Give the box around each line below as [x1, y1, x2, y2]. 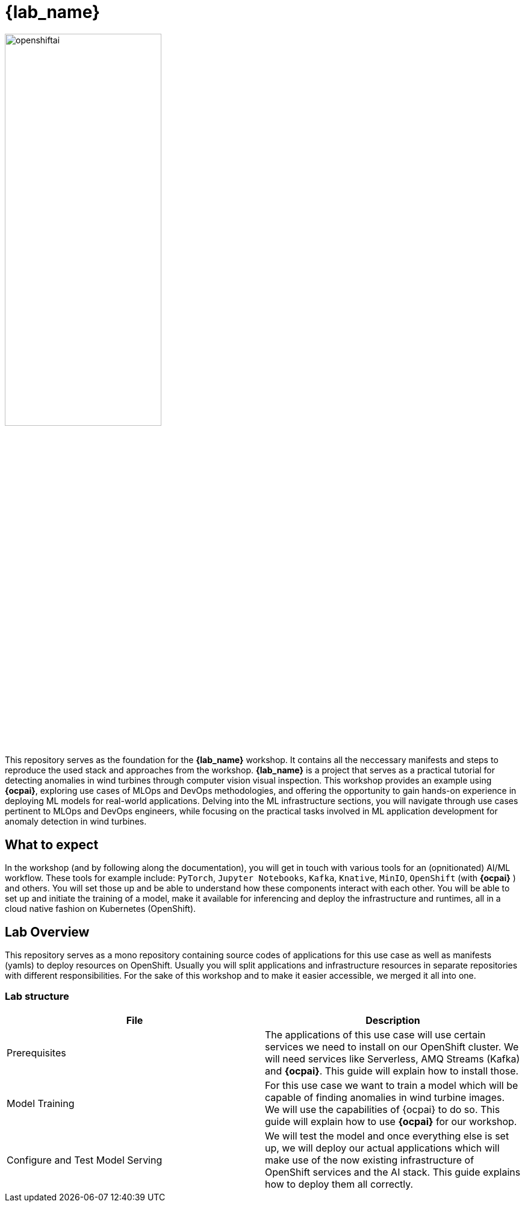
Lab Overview [5, 924, 90, 940]
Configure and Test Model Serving [7, 1153, 163, 1166]
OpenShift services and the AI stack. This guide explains [265, 1165, 521, 1178]
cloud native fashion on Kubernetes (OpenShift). [5, 903, 196, 914]
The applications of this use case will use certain [265, 1028, 486, 1041]
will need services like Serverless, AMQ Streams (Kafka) [265, 1052, 520, 1065]
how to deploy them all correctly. [265, 1177, 414, 1190]
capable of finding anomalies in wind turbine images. [265, 1091, 505, 1103]
